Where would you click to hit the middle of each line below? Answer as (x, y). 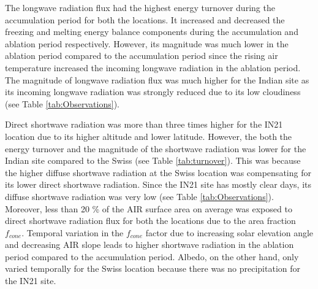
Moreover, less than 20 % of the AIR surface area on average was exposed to (149, 208)
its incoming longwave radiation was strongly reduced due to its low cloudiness (153, 92)
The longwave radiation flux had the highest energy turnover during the (140, 7)
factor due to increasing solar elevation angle (229, 232)
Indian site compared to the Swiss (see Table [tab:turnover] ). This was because (153, 160)
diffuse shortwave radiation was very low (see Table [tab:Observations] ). (139, 196)
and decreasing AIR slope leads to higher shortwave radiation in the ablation (150, 245)
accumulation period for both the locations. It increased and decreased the (145, 19)
